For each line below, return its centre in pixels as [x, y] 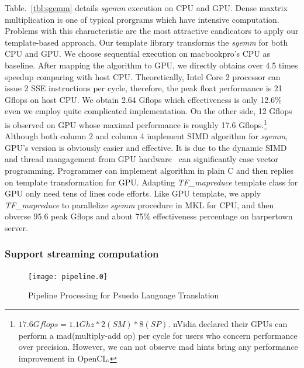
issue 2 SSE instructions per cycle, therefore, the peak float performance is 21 [144, 88]
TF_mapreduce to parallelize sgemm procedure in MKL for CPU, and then [139, 204]
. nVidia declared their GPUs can [228, 324]
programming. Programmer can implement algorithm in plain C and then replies [149, 170]
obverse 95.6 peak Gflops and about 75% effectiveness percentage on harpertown [149, 216]
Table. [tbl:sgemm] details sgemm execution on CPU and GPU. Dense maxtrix [146, 8]
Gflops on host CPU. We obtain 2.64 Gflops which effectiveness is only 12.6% [143, 99]
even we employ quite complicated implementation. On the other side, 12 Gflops [148, 111]
